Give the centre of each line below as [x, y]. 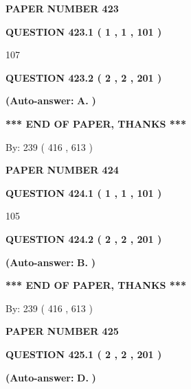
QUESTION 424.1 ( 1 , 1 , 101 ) [84, 192]
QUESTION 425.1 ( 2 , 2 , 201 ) [84, 354]
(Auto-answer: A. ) [51, 101]
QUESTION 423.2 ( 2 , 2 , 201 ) [84, 77]
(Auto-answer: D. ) [51, 377]
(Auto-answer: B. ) [50, 262]
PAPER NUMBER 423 [62, 8]
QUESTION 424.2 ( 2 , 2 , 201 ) [84, 238]
